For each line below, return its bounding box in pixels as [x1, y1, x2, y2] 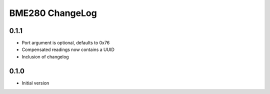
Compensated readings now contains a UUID [21, 46, 115, 52]
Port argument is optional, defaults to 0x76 [21, 40, 110, 46]
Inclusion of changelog [21, 53, 69, 59]
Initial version [21, 80, 49, 86]
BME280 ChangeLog [9, 7, 97, 18]
